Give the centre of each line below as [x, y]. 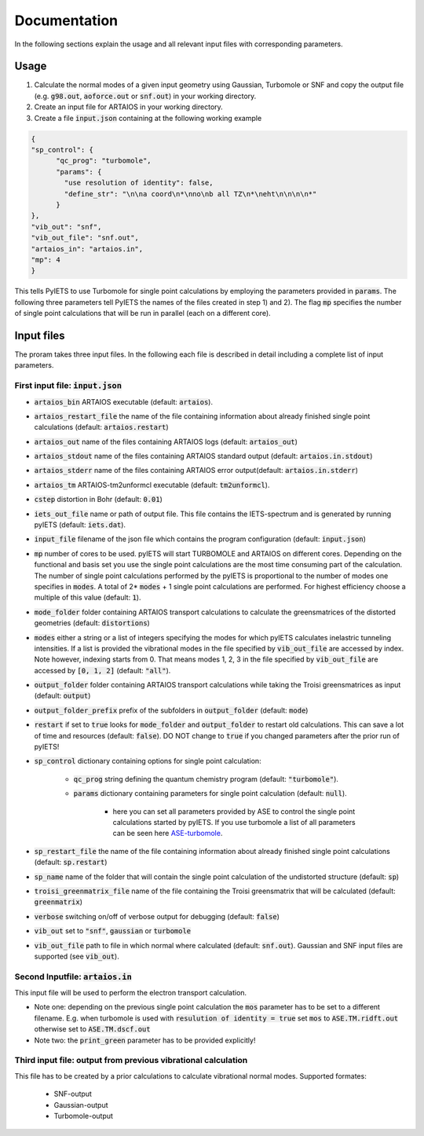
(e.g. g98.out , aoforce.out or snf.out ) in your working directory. [145, 96]
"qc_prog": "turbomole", [104, 161]
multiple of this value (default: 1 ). [88, 598]
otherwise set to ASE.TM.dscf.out [92, 1029]
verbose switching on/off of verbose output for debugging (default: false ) [157, 916]
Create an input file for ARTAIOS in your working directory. [128, 107]
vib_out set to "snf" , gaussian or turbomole [113, 931]
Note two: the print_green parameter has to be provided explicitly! [145, 1040]
